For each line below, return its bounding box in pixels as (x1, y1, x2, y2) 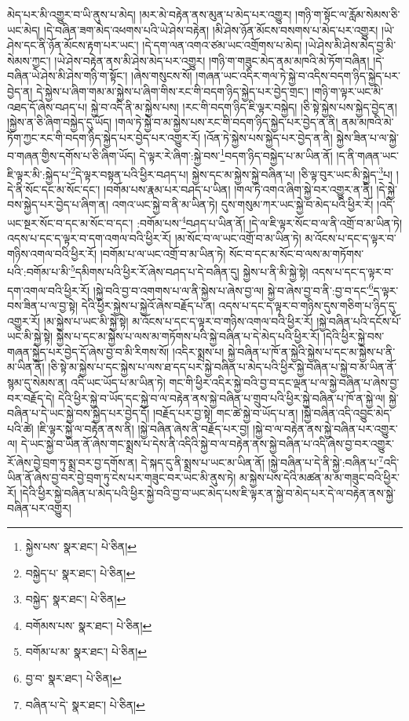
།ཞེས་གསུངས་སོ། (131, 67, 192, 84)
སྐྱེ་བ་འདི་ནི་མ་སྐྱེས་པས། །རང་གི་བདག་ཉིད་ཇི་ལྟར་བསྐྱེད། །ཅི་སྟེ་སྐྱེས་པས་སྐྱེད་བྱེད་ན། (90, 98, 397, 115)
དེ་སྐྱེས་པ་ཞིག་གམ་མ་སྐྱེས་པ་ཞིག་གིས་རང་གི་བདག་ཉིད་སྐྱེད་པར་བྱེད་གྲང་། (36, 82, 309, 99)
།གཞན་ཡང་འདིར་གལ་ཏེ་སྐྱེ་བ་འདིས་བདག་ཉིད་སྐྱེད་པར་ (195, 67, 401, 84)
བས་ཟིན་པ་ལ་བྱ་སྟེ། (7, 297, 79, 313)
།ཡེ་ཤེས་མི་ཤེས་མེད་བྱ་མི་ (305, 37, 396, 53)
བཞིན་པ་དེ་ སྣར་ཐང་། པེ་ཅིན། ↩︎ (25, 696, 145, 712)
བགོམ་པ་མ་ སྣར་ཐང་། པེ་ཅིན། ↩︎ (25, 643, 148, 660)
